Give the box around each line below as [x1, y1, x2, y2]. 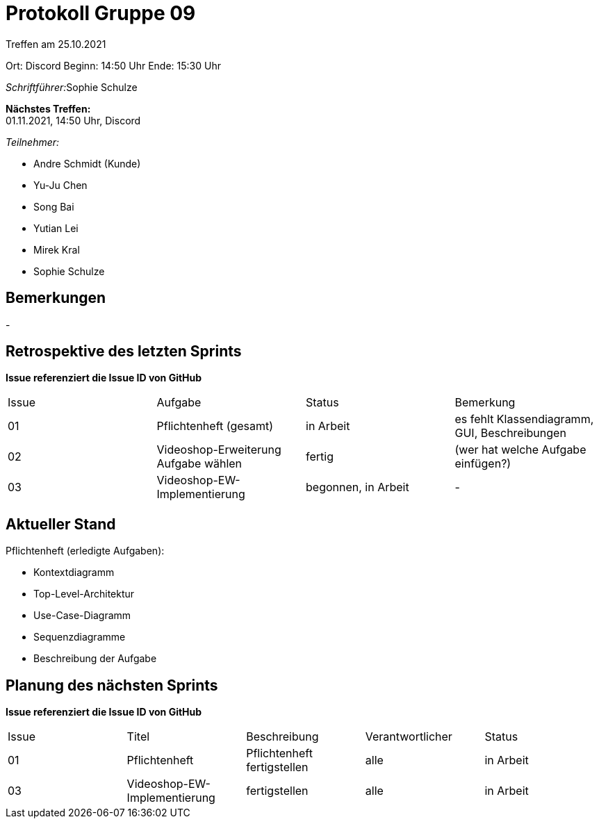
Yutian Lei [33, 222, 79, 234]
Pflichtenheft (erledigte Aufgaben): [6, 545, 165, 557]
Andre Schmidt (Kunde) [33, 157, 141, 170]
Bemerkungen [6, 289, 106, 307]
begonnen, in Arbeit [306, 480, 409, 495]
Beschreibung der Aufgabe [33, 652, 157, 665]
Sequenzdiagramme [33, 631, 126, 643]
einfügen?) [454, 456, 511, 471]
